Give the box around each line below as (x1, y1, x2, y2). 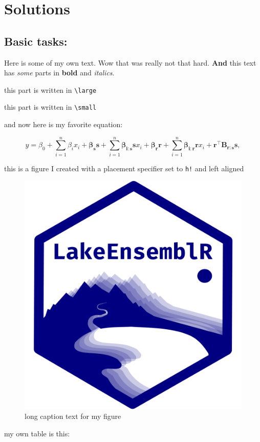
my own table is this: (4, 428, 70, 438)
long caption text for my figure (25, 411, 121, 421)
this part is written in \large (4, 84, 97, 95)
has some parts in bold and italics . (4, 67, 115, 78)
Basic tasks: (4, 33, 68, 49)
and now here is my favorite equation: (4, 119, 123, 130)
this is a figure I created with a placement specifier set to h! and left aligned (4, 163, 244, 173)
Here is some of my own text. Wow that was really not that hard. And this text (4, 57, 256, 68)
